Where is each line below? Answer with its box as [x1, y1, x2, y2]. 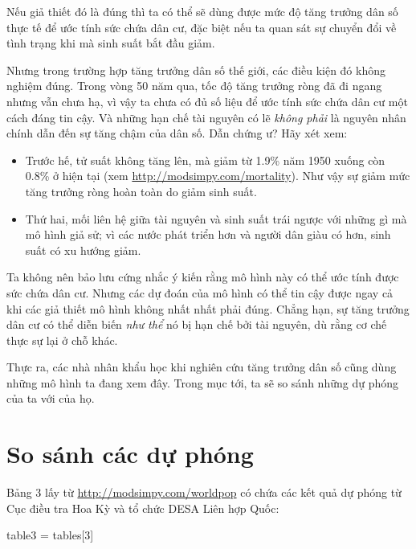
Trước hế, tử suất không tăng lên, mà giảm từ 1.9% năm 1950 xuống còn [25, 151, 385, 168]
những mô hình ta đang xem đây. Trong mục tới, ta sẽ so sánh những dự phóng [6, 374, 398, 391]
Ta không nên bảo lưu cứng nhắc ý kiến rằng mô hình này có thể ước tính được [6, 268, 399, 285]
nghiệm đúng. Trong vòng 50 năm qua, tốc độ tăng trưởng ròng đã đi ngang [6, 77, 382, 94]
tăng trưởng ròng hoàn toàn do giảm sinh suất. [25, 182, 257, 199]
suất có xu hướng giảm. [25, 241, 141, 258]
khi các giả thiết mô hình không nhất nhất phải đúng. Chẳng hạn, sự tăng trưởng [6, 300, 410, 317]
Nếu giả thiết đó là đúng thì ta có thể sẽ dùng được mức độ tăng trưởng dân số [6, 3, 398, 19]
